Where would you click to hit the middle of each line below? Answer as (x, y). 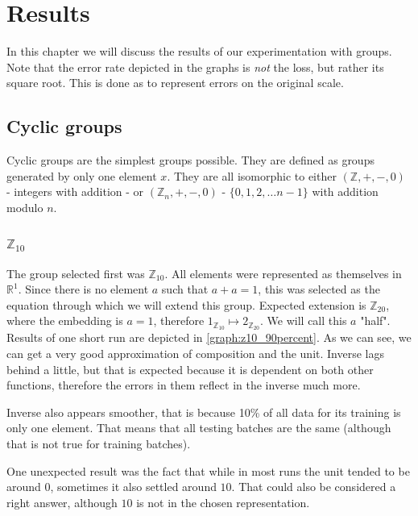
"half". (375, 320)
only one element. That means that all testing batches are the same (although (199, 428)
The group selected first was (76, 273)
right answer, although (62, 502)
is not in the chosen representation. (223, 502)
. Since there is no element (83, 289)
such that (185, 289)
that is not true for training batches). (99, 443)
